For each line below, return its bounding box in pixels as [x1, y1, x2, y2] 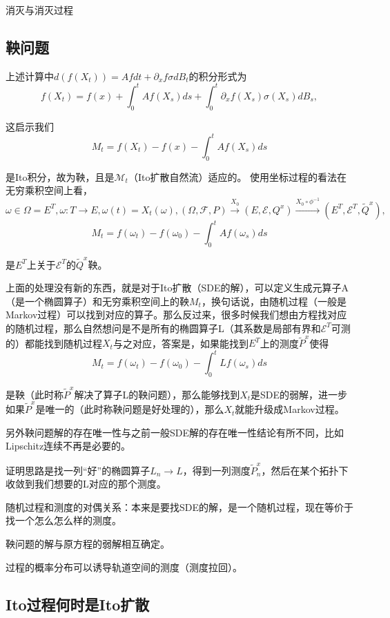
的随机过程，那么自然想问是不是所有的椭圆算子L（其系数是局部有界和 [6, 320, 321, 335]
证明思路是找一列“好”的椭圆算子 [6, 463, 150, 477]
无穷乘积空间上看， [6, 183, 92, 197]
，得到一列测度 [182, 463, 251, 477]
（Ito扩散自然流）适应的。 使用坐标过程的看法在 [128, 169, 347, 184]
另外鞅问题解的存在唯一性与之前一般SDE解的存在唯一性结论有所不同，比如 [6, 425, 344, 439]
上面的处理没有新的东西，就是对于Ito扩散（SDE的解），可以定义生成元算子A [6, 280, 349, 295]
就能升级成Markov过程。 [235, 402, 344, 416]
